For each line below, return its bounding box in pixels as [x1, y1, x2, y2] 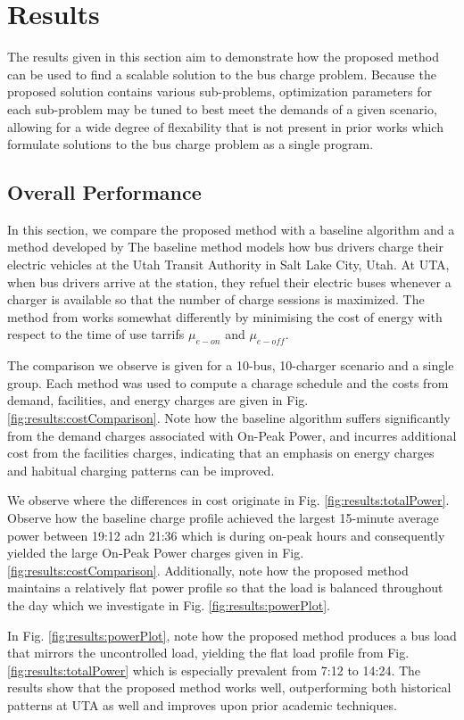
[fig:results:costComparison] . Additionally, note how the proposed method [7, 560, 409, 579]
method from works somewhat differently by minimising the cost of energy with [7, 307, 443, 326]
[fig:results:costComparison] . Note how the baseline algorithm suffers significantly [7, 409, 451, 427]
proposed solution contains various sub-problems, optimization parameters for [7, 82, 433, 101]
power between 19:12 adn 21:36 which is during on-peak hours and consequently [7, 526, 445, 544]
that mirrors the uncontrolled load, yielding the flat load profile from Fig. [7, 643, 410, 662]
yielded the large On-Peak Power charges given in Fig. [7, 543, 304, 562]
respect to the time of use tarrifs [7, 325, 185, 343]
